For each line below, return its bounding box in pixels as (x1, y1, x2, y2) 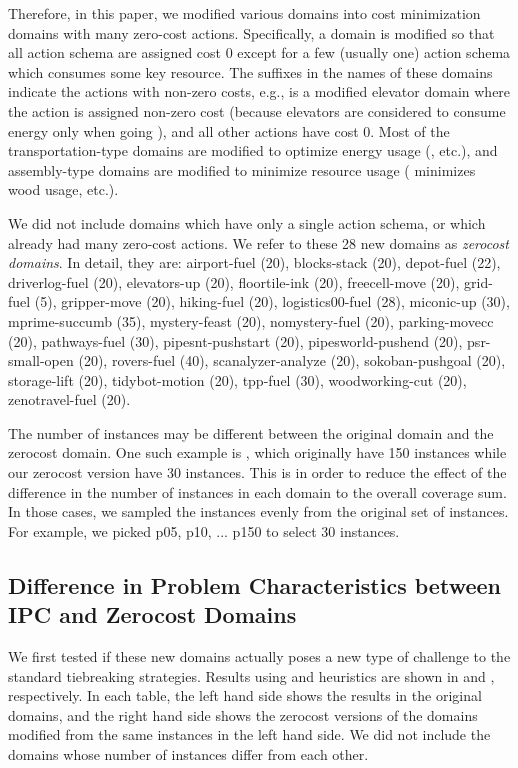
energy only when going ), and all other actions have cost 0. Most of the (8, 120, 450, 141)
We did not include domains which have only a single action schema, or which (8, 212, 486, 233)
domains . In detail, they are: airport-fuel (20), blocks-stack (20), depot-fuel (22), (8, 252, 501, 273)
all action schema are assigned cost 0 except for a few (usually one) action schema (8, 42, 511, 63)
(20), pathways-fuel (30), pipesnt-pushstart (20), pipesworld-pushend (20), (8, 330, 463, 351)
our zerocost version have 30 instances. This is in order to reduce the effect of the (8, 462, 507, 483)
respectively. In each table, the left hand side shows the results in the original (8, 685, 482, 706)
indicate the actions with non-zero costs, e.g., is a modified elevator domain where (8, 81, 511, 102)
